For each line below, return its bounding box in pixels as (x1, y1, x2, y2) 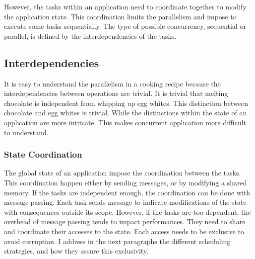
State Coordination (4, 148, 82, 161)
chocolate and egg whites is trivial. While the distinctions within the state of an (4, 107, 247, 118)
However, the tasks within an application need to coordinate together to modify (4, 1, 247, 11)
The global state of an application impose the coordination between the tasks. (4, 168, 241, 178)
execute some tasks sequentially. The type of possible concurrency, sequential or (4, 21, 246, 31)
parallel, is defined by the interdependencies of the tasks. (4, 30, 177, 41)
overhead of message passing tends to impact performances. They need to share (4, 216, 246, 227)
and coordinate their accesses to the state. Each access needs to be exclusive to (4, 226, 244, 236)
